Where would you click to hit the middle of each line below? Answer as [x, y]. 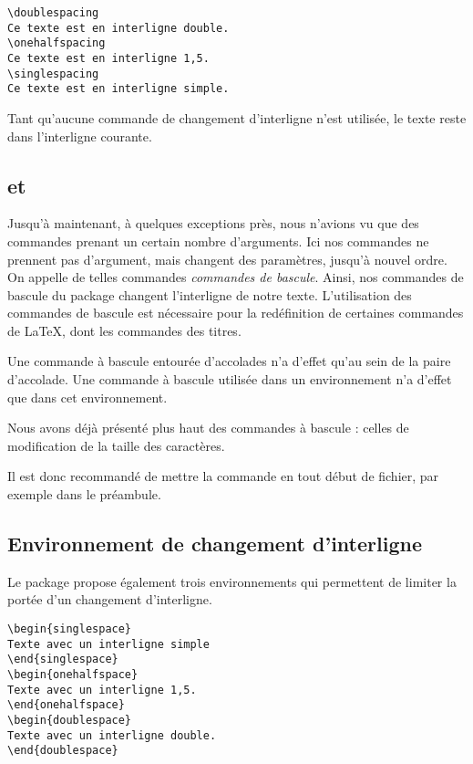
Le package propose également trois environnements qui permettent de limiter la [232, 581]
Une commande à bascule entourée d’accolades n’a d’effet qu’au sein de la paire [229, 361]
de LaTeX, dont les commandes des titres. [124, 330]
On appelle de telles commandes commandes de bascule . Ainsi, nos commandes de [236, 277]
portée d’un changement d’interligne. [110, 599]
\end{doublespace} [63, 751]
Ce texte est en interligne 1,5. [108, 58]
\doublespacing [53, 13]
